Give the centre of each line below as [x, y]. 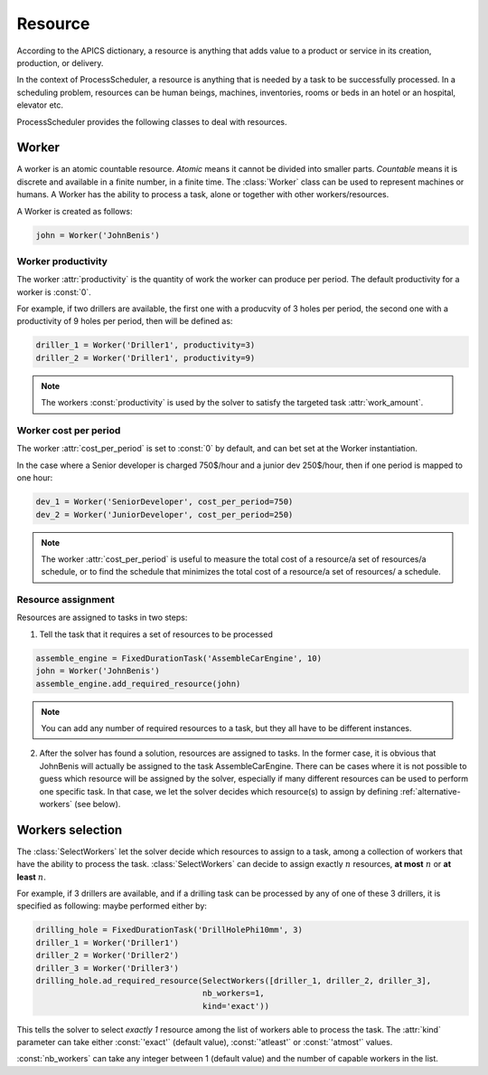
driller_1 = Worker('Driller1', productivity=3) [145, 345]
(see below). [97, 804]
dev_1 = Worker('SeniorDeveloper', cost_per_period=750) [164, 502]
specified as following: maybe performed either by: [112, 906]
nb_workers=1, [234, 994]
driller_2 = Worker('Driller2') [108, 956]
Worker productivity [62, 261]
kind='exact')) [236, 1006]
